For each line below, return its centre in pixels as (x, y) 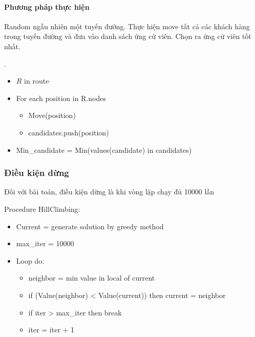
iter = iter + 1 (51, 330)
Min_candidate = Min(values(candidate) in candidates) (104, 150)
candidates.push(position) (69, 132)
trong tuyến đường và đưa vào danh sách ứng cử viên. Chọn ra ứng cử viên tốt (128, 36)
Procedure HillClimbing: (42, 209)
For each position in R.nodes (61, 98)
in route (37, 81)
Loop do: (30, 260)
